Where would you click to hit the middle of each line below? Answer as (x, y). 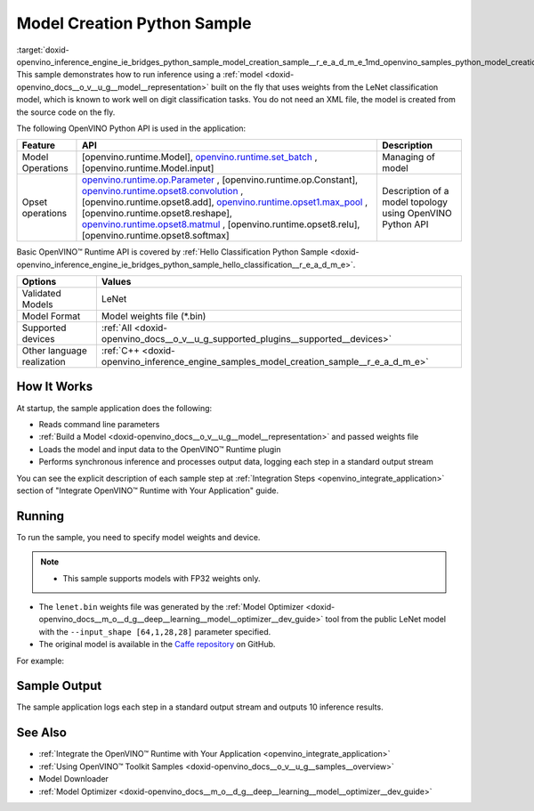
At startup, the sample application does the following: (114, 408)
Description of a (416, 191)
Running (40, 516)
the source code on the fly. (66, 112)
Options (39, 282)
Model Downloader (73, 779)
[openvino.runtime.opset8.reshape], (157, 214)
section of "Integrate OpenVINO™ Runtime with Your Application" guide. (148, 491)
